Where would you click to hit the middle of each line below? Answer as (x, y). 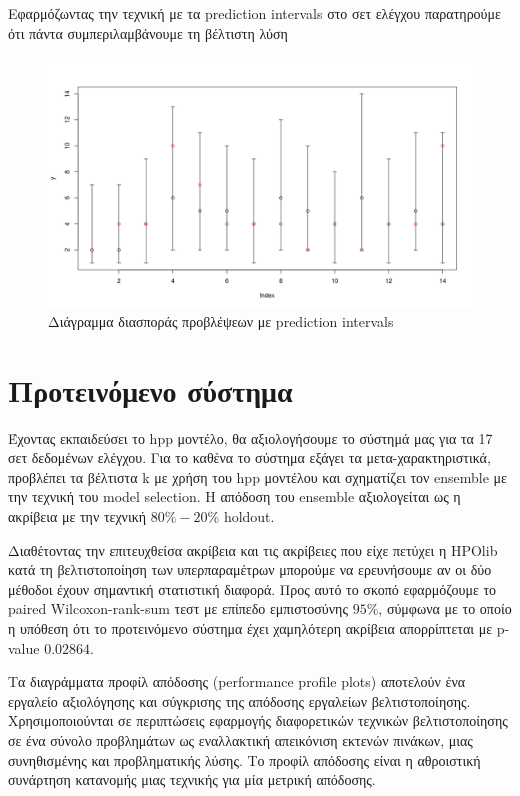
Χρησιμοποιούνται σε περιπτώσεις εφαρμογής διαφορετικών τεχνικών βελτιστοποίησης (258, 720)
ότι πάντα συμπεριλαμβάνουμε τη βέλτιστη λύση (148, 32)
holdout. (249, 515)
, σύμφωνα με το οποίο (445, 608)
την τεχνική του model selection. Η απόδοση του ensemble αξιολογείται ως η (234, 496)
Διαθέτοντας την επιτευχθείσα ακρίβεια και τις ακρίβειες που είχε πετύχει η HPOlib (253, 549)
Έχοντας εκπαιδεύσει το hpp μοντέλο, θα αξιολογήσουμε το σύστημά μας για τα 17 (250, 437)
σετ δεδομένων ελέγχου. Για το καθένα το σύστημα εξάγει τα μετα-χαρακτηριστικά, (249, 457)
